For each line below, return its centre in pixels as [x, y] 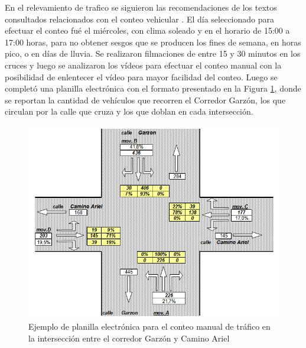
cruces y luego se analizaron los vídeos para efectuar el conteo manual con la [143, 65]
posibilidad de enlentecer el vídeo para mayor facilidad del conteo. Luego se [141, 77]
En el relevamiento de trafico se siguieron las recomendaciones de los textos [141, 7]
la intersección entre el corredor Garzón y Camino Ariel [129, 338]
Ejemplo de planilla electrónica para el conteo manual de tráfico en [149, 326]
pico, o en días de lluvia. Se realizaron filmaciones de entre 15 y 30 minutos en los [153, 53]
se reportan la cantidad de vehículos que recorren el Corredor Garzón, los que [145, 100]
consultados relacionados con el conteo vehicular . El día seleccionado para [140, 19]
